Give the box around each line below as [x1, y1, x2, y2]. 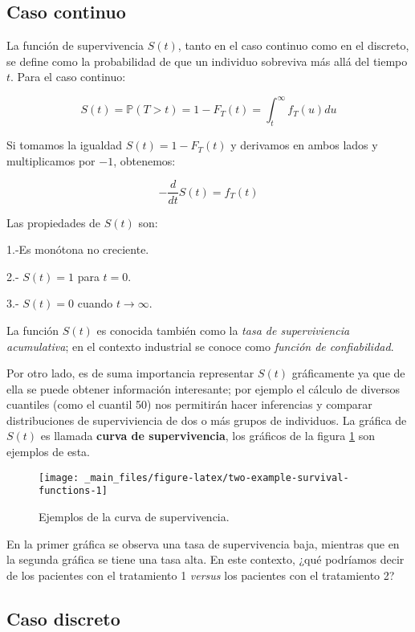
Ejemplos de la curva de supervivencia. [39, 508, 230, 524]
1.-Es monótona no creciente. [6, 241, 149, 258]
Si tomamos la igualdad [6, 137, 122, 153]
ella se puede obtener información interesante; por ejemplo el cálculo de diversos [6, 380, 401, 397]
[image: [39, 471, 79, 483]
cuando [77, 295, 113, 312]
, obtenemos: [113, 152, 176, 169]
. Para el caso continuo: [10, 68, 126, 85]
